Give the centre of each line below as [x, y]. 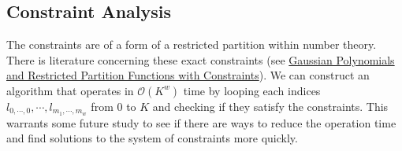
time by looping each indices [252, 90]
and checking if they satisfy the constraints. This [270, 106]
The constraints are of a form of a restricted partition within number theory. [192, 44]
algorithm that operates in [70, 90]
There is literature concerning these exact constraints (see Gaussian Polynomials [201, 59]
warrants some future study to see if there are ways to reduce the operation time [201, 122]
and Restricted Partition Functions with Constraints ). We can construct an [188, 75]
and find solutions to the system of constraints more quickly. [152, 138]
